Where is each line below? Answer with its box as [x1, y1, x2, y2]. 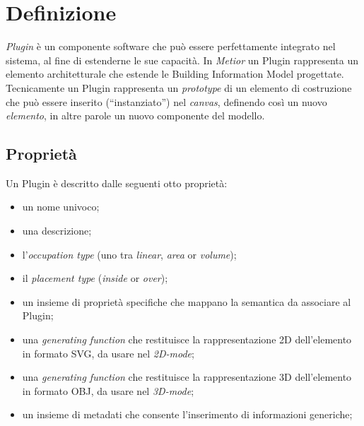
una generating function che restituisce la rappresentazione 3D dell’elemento [22, 369, 352, 384]
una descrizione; [22, 223, 92, 238]
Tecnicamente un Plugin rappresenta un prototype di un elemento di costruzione [6, 80, 352, 95]
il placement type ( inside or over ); [22, 271, 168, 285]
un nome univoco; [22, 199, 100, 214]
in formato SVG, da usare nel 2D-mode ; [22, 345, 194, 360]
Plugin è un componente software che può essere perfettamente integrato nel [6, 39, 336, 54]
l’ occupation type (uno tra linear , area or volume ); [22, 247, 237, 261]
